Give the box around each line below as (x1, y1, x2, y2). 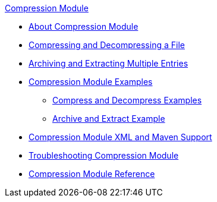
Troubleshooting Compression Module (29, 150, 179, 160)
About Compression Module (29, 21, 139, 31)
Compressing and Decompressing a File (29, 40, 185, 50)
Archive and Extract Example (52, 113, 165, 124)
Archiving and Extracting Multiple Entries (29, 58, 188, 68)
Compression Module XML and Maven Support (29, 132, 212, 142)
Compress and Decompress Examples (52, 95, 202, 105)
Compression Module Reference (29, 169, 155, 179)
